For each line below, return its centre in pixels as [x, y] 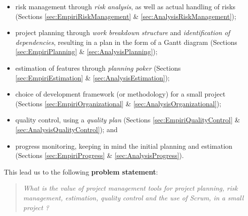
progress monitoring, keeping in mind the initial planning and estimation [124, 146]
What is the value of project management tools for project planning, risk [130, 188]
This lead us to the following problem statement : [81, 171]
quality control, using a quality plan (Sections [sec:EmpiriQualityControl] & [128, 120]
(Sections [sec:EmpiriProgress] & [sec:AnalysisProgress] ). [99, 155]
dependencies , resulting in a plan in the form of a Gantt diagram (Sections [126, 42]
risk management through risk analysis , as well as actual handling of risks [125, 6]
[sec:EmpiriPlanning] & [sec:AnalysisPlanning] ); [86, 51]
